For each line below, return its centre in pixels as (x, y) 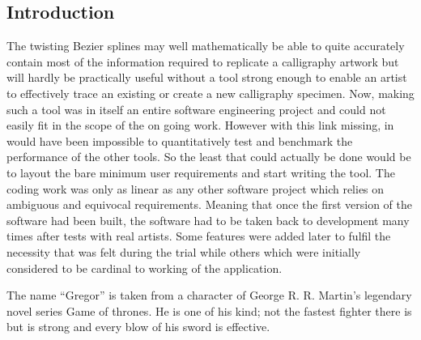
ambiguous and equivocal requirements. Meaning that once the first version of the (209, 204)
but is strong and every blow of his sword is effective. (138, 327)
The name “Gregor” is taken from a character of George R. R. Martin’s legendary (209, 295)
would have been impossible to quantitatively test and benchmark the (180, 140)
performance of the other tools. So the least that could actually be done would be (209, 157)
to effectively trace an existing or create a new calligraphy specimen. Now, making (210, 93)
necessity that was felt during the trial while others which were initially (184, 251)
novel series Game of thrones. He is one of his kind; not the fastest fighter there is (209, 310)
